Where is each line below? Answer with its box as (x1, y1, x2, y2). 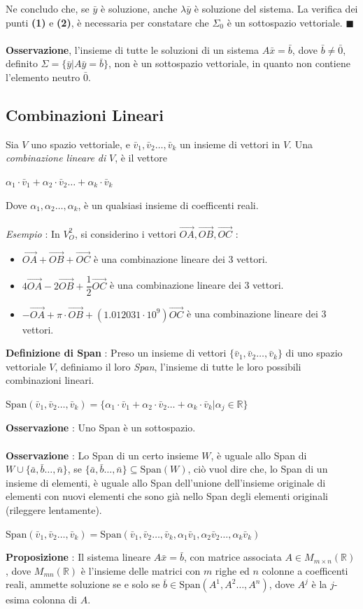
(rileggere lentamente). (6, 503, 102, 517)
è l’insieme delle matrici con (80, 563, 201, 578)
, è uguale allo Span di (211, 447, 307, 462)
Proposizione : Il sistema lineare (6, 550, 151, 564)
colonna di (32, 592, 77, 607)
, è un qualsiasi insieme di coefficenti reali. (78, 197, 259, 212)
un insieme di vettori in (180, 136, 280, 151)
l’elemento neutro (6, 69, 80, 84)
